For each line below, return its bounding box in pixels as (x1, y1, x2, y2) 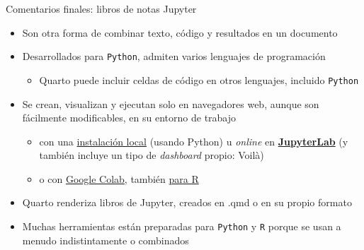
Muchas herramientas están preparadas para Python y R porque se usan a (22, 219, 341, 234)
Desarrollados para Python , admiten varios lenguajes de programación (22, 49, 326, 64)
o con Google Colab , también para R (39, 171, 199, 186)
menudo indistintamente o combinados (22, 232, 189, 247)
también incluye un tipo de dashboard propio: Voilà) (39, 148, 264, 162)
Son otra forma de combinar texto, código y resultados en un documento (22, 25, 338, 40)
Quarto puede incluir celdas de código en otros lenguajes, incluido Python (39, 72, 359, 87)
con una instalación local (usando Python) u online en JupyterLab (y (39, 133, 348, 148)
